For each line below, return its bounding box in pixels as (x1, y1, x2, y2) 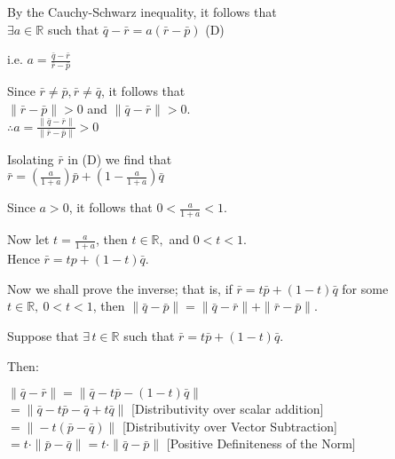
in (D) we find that (67, 149, 172, 168)
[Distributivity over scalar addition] (131, 400, 324, 418)
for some (342, 279, 389, 297)
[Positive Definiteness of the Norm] (166, 434, 356, 453)
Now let (7, 230, 50, 249)
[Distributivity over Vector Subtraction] (122, 416, 337, 435)
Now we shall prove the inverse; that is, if (7, 279, 233, 297)
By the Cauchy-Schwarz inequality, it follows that (7, 3, 277, 20)
